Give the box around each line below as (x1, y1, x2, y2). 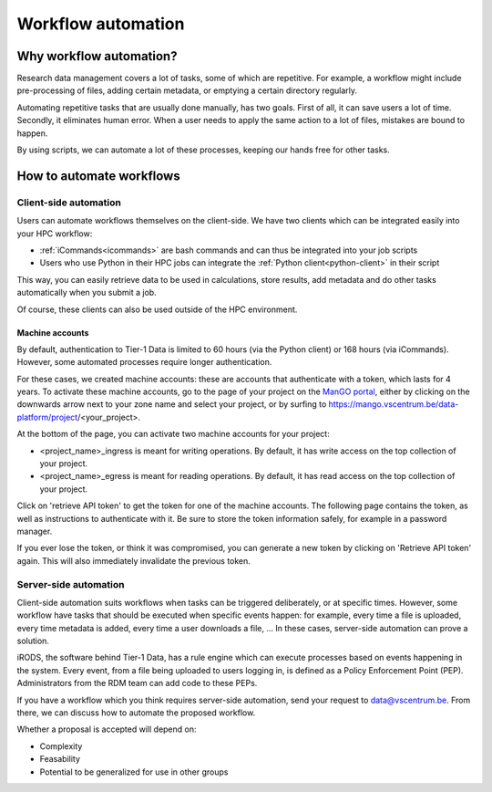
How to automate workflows (16, 168, 181, 183)
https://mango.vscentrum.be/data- (328, 399, 459, 410)
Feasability (39, 754, 81, 765)
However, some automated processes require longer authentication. (16, 357, 272, 368)
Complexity (39, 740, 83, 752)
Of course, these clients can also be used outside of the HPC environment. (16, 304, 298, 315)
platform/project (16, 412, 78, 422)
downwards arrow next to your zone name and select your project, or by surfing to (16, 399, 327, 410)
